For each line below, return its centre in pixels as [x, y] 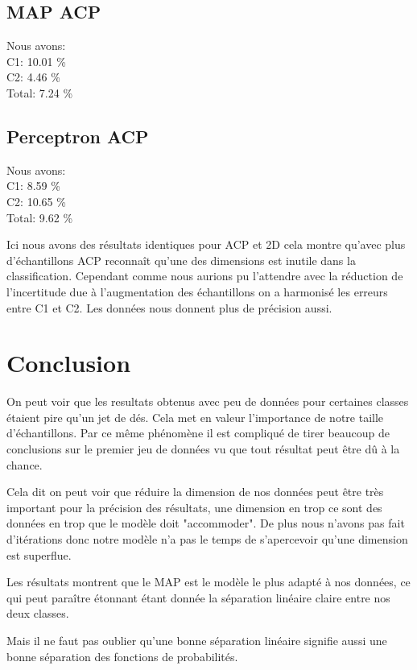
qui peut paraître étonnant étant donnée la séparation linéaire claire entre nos [198, 597]
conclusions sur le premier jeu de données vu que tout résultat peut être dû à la [203, 449]
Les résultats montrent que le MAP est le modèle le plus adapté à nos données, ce [208, 582]
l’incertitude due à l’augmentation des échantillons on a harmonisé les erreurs [197, 291]
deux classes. [38, 613]
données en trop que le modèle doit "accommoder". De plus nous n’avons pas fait [206, 523]
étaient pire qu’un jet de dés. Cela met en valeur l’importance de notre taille [195, 417]
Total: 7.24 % [40, 92]
